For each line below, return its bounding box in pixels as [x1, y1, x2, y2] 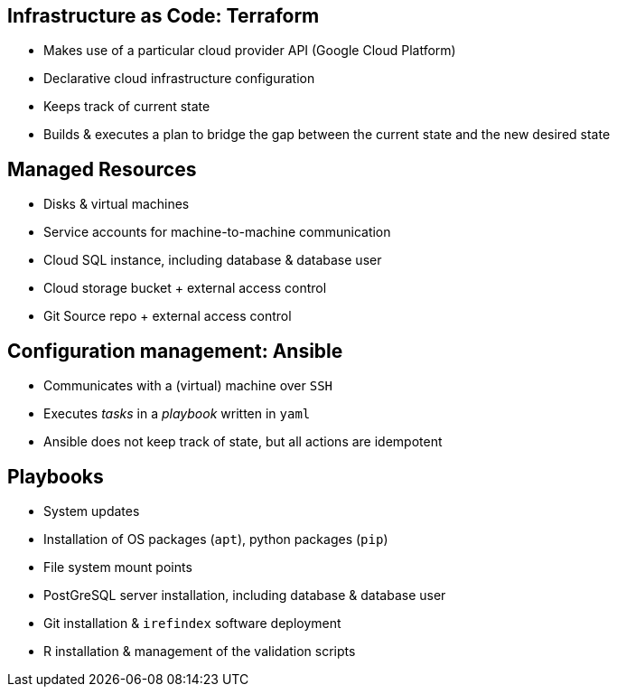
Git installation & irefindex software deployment [43, 614, 341, 631]
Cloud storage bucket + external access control [43, 280, 327, 296]
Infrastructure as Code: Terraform [7, 5, 320, 27]
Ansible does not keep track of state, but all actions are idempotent [43, 434, 443, 450]
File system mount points [43, 558, 192, 575]
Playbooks [7, 464, 104, 488]
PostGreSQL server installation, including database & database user [43, 586, 446, 603]
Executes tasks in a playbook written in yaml [43, 406, 311, 422]
